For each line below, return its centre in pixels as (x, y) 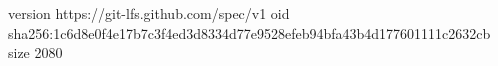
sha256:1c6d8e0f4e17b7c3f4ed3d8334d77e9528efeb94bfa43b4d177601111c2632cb (249, 32)
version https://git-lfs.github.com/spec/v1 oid (149, 13)
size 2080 (35, 52)
